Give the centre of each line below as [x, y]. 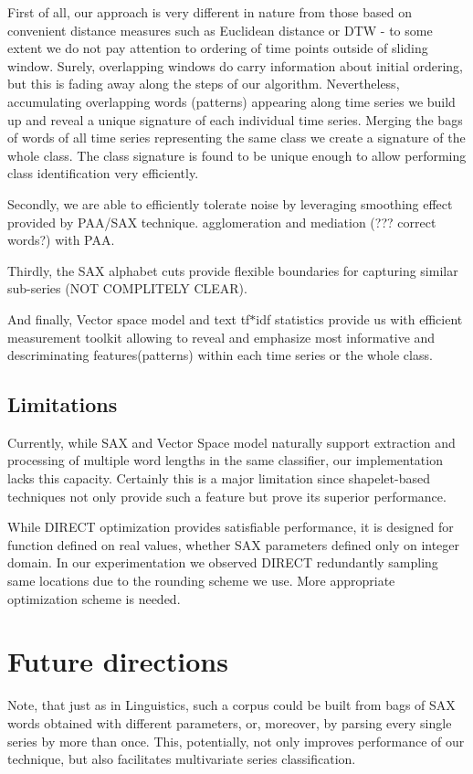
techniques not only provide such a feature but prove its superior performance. [227, 496]
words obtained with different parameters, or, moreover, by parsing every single [230, 722]
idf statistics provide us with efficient [359, 318]
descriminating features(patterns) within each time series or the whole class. [220, 355]
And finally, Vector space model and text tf [129, 318]
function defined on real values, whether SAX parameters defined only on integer [234, 544]
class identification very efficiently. [103, 173]
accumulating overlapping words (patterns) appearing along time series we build [231, 101]
